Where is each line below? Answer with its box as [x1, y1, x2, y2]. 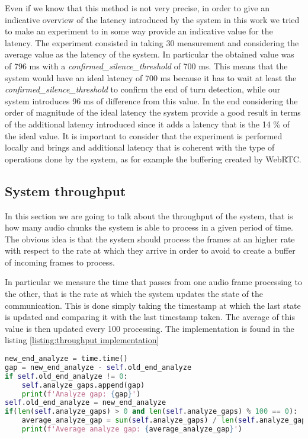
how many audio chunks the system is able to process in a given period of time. [5, 221, 294, 234]
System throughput [5, 181, 126, 200]
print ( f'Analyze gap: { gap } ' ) [21, 389, 141, 398]
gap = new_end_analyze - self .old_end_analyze [5, 363, 192, 372]
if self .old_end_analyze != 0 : [5, 372, 128, 381]
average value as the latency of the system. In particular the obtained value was [5, 48, 294, 60]
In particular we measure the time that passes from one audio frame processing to [5, 276, 302, 288]
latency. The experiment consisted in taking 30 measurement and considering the [5, 36, 299, 49]
